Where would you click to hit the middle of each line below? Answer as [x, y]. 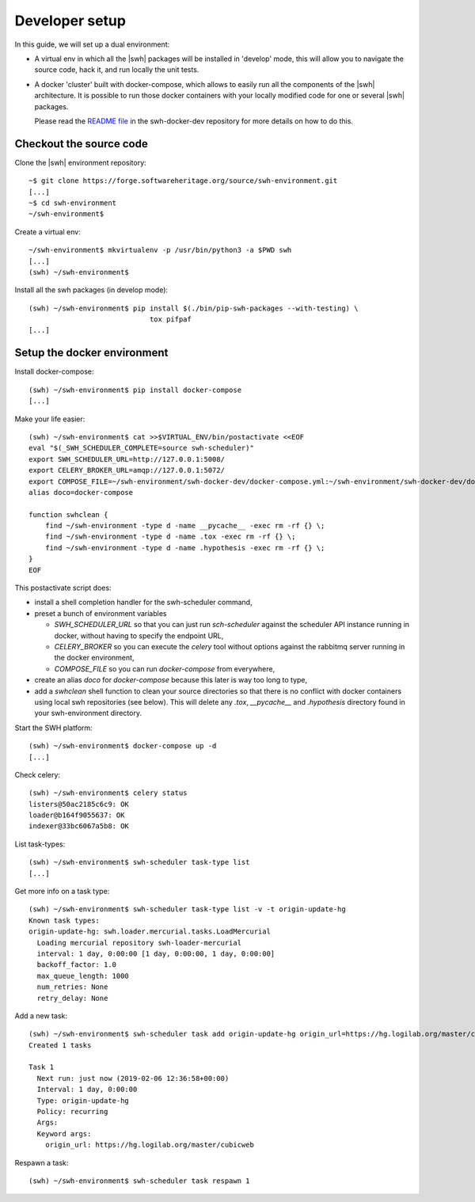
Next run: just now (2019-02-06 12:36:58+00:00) [133, 1078]
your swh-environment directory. [88, 713]
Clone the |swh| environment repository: [80, 162]
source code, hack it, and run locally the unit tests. [117, 70]
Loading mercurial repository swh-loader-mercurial [139, 943]
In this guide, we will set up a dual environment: [92, 44]
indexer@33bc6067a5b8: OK [79, 826]
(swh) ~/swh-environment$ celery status [108, 793]
